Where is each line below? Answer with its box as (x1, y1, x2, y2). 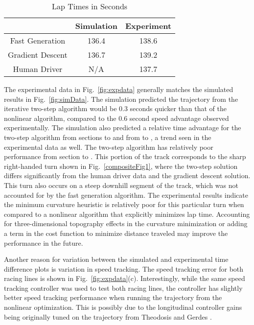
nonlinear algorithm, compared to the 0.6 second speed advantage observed (4, 113, 229, 123)
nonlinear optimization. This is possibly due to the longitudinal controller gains (4, 302, 242, 312)
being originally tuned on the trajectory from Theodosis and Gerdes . (4, 311, 212, 322)
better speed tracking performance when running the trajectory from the (4, 292, 222, 302)
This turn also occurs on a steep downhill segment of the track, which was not (4, 180, 238, 190)
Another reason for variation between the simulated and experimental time (4, 254, 229, 264)
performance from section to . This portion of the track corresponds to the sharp (4, 151, 246, 162)
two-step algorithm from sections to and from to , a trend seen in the (4, 132, 211, 142)
